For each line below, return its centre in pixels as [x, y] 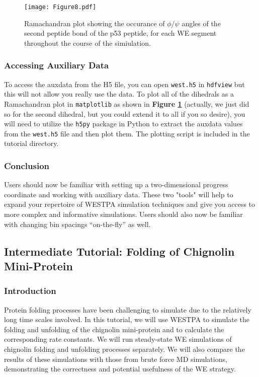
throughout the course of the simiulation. [88, 43]
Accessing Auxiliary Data [57, 65]
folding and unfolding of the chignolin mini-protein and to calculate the [114, 329]
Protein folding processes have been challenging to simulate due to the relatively [128, 309]
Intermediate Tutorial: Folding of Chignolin [119, 251]
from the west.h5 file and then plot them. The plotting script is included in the [127, 133]
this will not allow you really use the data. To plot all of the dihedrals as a [119, 94]
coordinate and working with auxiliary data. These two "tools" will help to [119, 194]
